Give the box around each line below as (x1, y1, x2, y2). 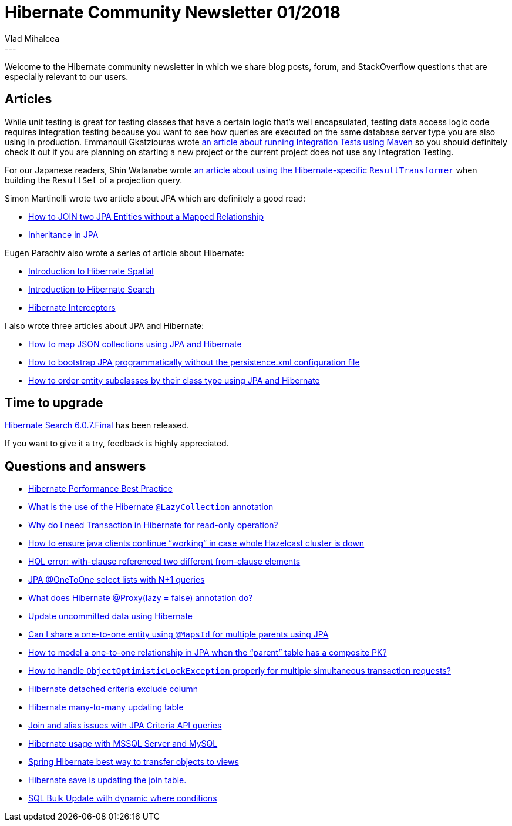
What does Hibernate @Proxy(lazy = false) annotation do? (28, 593, 253, 603)
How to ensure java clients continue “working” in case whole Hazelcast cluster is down (28, 538, 365, 549)
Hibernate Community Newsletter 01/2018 (5, 2, 341, 22)
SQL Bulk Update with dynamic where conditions (28, 793, 217, 804)
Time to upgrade (5, 395, 103, 411)
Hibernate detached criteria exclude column (28, 684, 198, 694)
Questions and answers (5, 458, 146, 474)
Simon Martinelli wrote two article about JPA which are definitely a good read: (5, 193, 306, 203)
